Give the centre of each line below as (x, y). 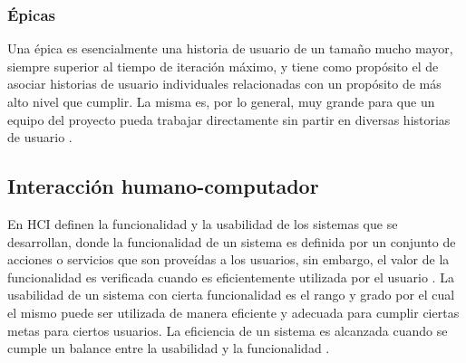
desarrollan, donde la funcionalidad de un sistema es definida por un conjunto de (232, 241)
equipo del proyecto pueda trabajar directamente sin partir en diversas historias (229, 119)
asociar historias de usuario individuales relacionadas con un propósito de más (224, 84)
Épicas (31, 14)
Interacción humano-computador (163, 186)
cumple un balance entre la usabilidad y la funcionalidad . (169, 348)
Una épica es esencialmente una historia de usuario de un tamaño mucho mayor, (230, 48)
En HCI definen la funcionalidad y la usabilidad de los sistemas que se (203, 223)
